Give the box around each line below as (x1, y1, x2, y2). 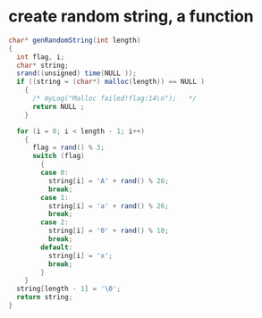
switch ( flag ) (31, 152, 86, 161)
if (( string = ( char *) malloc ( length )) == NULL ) (16, 78, 205, 87)
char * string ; (16, 61, 69, 70)
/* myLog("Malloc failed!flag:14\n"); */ (31, 94, 198, 104)
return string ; (16, 293, 73, 302)
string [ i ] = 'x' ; (47, 251, 114, 260)
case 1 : (40, 193, 69, 202)
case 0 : (40, 168, 69, 178)
